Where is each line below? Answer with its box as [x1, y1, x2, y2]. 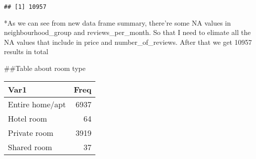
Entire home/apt [8, 98, 66, 110]
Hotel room [8, 112, 47, 124]
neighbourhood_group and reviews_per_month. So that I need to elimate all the [4, 27, 251, 37]
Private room [8, 127, 53, 138]
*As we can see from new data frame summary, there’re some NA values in [4, 17, 231, 28]
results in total [4, 46, 48, 57]
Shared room [8, 141, 52, 153]
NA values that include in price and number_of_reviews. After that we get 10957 [4, 36, 252, 47]
